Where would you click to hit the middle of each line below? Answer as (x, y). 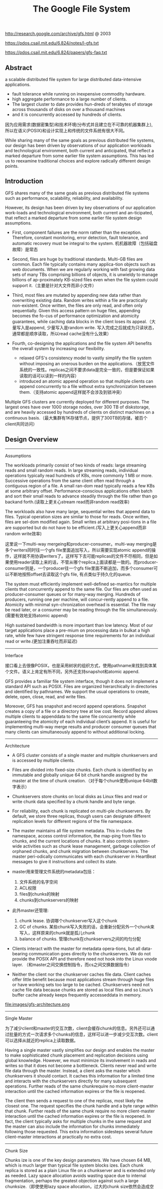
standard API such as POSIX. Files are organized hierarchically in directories (81, 686)
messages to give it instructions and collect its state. (65, 861)
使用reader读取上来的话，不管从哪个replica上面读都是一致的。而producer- (83, 562)
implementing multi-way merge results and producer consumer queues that (81, 726)
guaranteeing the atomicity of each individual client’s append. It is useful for (81, 722)
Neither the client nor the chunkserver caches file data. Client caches (81, 974)
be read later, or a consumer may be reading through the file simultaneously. (81, 610)
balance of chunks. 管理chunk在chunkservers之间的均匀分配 (80, 939)
